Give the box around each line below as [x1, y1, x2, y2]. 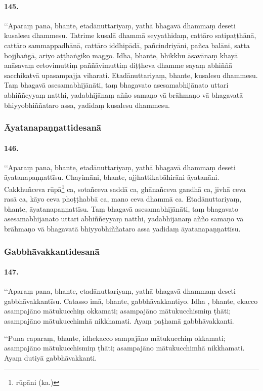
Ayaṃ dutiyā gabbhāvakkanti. [4, 352, 97, 363]
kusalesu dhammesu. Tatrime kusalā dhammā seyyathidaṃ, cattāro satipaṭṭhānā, [4, 30, 256, 41]
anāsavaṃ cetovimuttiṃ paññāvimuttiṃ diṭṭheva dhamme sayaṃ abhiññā [4, 60, 233, 70]
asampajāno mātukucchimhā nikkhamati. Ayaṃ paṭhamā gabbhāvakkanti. [4, 316, 234, 326]
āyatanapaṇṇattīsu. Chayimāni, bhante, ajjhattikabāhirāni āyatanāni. [4, 172, 220, 182]
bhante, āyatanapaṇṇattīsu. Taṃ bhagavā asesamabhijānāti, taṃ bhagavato [4, 203, 239, 214]
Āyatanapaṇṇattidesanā [4, 121, 101, 134]
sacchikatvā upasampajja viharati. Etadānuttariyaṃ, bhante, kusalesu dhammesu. [4, 69, 258, 80]
